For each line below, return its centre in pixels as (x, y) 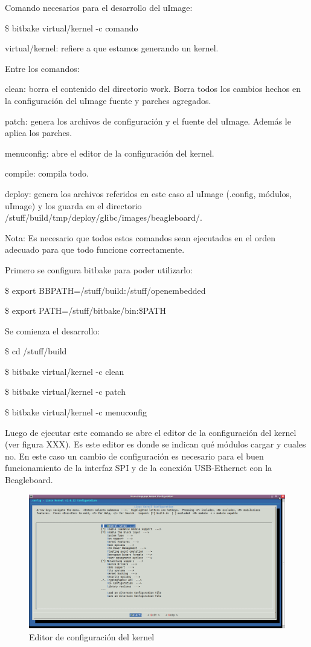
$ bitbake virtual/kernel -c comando (72, 28)
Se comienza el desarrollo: (53, 330)
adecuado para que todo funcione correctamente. (95, 249)
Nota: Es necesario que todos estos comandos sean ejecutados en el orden (140, 237)
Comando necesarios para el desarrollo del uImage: (99, 7)
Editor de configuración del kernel (92, 636)
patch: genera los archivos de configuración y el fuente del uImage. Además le (148, 121)
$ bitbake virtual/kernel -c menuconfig (76, 412)
